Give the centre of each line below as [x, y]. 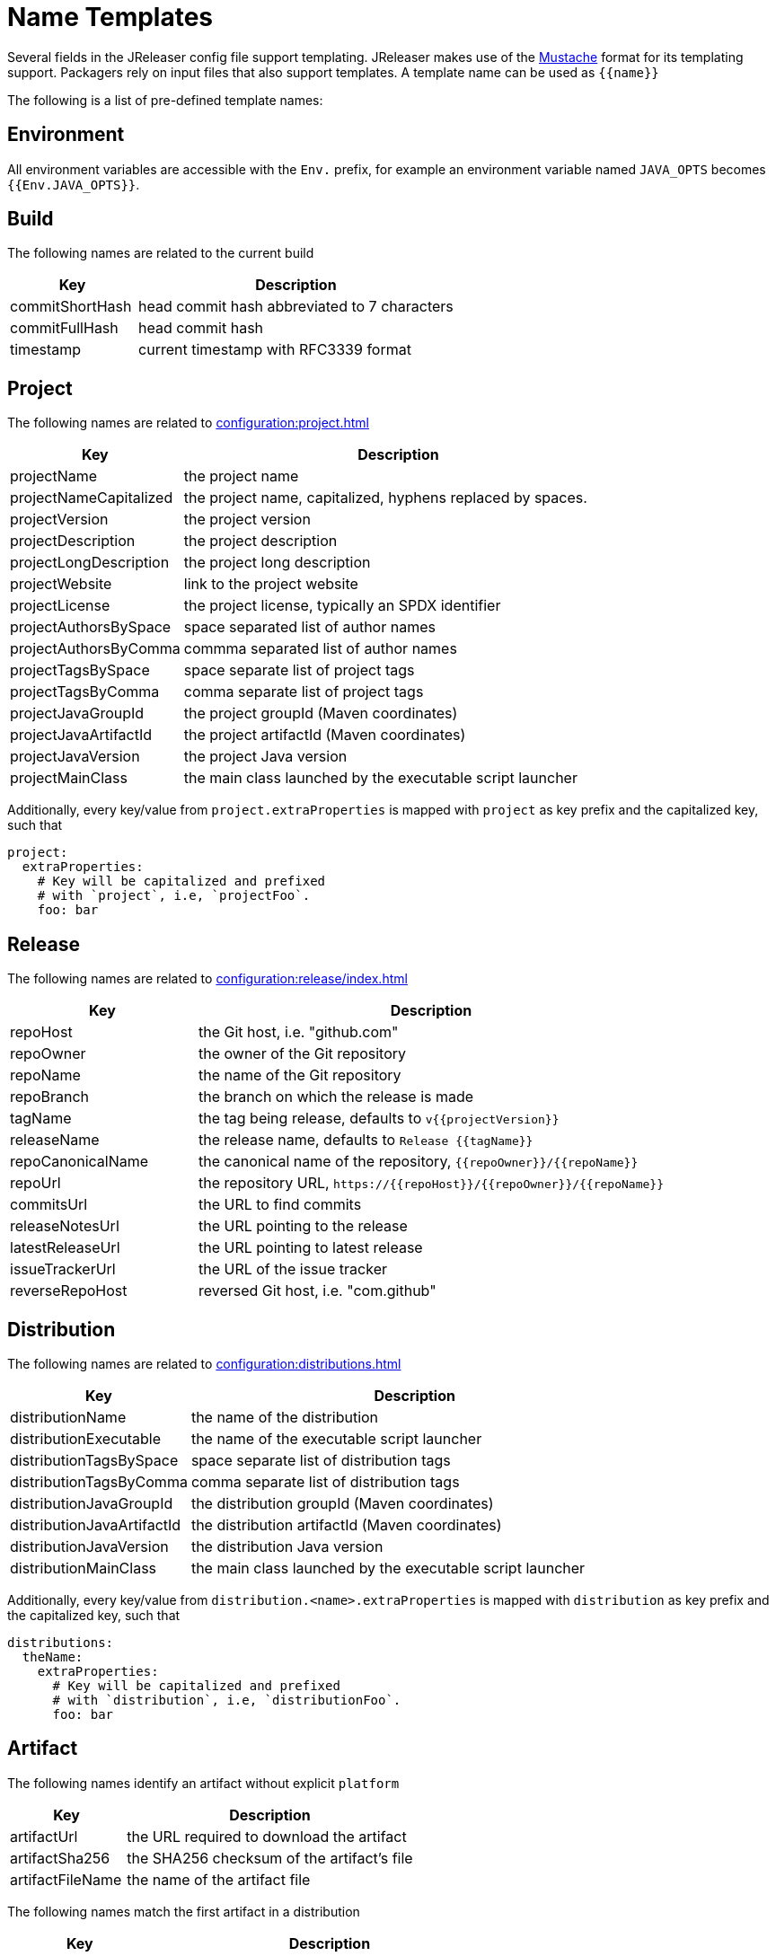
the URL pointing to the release [303, 1226]
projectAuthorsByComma [95, 649]
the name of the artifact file [219, 1879]
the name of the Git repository [300, 1075]
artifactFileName [66, 1879]
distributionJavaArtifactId [96, 1524]
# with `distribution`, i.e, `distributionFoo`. [227, 1700]
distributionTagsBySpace [94, 1460]
